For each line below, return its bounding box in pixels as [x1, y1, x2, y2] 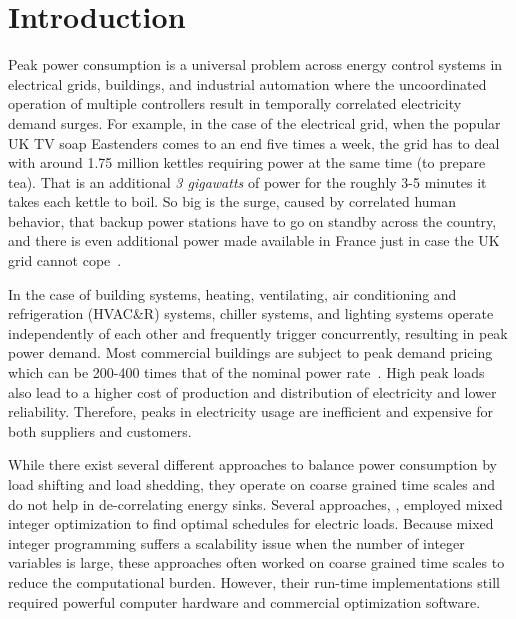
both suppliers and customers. [8, 420, 192, 441]
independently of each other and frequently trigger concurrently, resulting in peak [8, 322, 508, 343]
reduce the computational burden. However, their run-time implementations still [8, 571, 500, 592]
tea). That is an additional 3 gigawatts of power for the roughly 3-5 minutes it [8, 171, 487, 192]
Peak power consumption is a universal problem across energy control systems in [8, 54, 503, 75]
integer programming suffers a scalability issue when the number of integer [8, 532, 465, 553]
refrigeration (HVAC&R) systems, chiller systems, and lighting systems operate [8, 303, 494, 324]
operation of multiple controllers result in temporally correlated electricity [8, 93, 462, 114]
